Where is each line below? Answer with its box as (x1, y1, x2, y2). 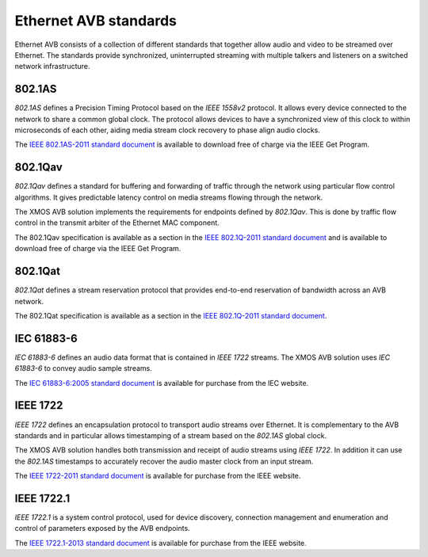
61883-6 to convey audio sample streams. (14, 364, 152, 373)
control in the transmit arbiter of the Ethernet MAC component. (14, 218, 220, 227)
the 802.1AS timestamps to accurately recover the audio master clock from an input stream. (14, 456, 314, 466)
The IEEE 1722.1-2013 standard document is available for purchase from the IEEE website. (14, 538, 307, 547)
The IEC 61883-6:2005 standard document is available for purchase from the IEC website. (14, 378, 309, 387)
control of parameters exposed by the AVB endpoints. (14, 524, 190, 533)
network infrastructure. (14, 62, 90, 71)
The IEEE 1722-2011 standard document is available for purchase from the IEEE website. (14, 471, 301, 481)
